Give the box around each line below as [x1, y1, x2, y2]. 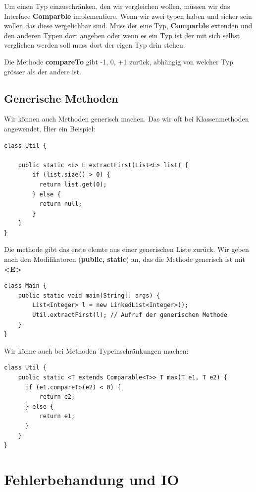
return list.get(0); [39, 181, 107, 188]
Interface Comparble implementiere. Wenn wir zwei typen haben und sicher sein [4, 10, 252, 21]
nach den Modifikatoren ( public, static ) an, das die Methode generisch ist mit [4, 254, 245, 264]
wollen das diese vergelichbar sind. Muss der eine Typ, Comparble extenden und [4, 20, 253, 31]
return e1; [39, 413, 75, 420]
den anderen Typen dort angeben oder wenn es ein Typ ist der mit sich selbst [4, 30, 240, 40]
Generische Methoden [4, 90, 118, 106]
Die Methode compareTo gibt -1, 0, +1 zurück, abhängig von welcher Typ [4, 56, 233, 66]
